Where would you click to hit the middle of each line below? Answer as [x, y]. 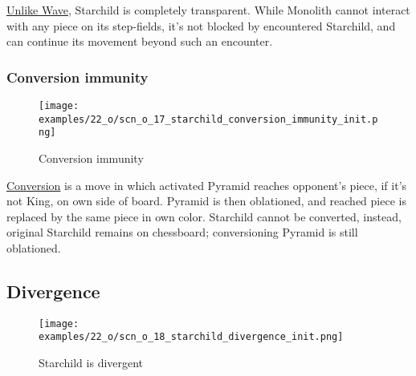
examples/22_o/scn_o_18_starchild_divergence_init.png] [191, 337]
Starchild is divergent [91, 363]
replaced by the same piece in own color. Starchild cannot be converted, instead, [204, 216]
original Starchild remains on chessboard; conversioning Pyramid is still [182, 232]
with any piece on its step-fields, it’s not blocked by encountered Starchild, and [201, 25]
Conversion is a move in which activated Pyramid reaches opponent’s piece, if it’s [207, 185]
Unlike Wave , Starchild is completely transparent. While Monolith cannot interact [208, 10]
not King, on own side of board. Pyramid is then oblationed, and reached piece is [206, 201]
